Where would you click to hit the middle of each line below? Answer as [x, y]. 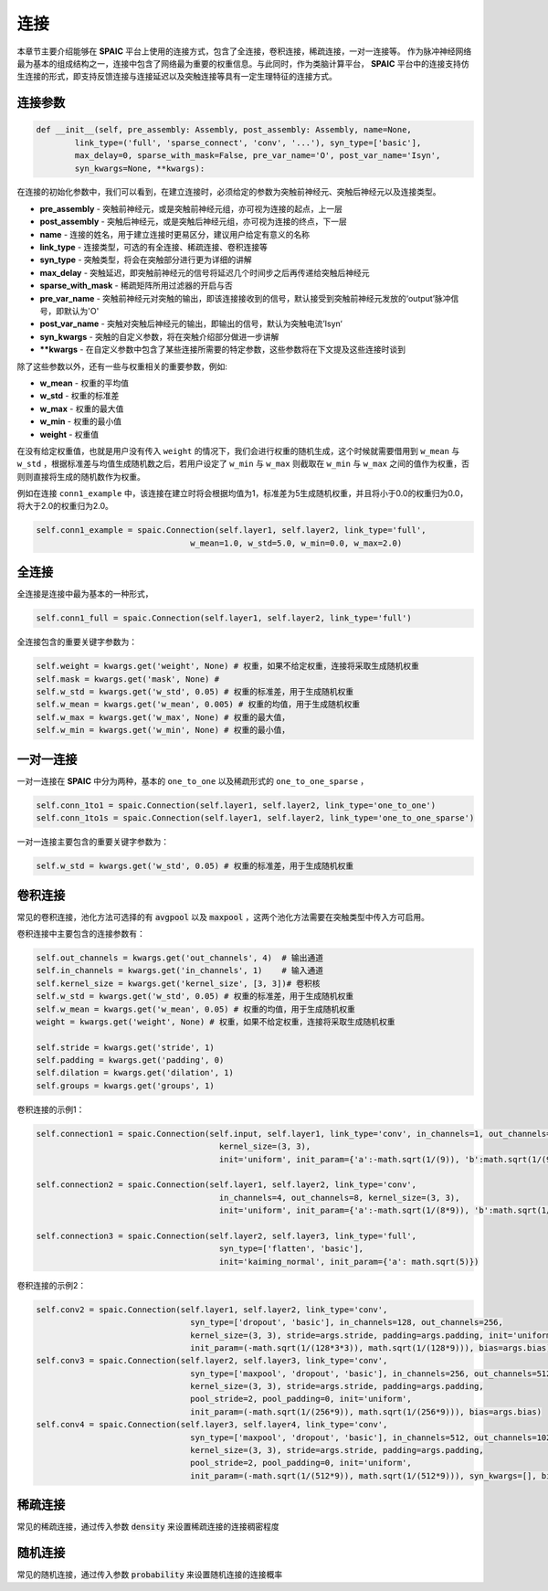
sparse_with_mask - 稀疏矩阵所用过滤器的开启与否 [136, 286]
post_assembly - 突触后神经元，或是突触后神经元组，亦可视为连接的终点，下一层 [193, 222]
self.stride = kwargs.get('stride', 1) [125, 1047]
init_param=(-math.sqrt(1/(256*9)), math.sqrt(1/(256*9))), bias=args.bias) [366, 1411]
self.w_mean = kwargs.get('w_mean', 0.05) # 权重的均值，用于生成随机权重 [196, 1009]
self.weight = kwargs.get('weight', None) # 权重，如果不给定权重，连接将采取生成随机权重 [228, 666]
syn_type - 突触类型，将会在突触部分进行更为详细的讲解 [146, 260]
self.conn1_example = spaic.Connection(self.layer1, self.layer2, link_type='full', [231, 530]
